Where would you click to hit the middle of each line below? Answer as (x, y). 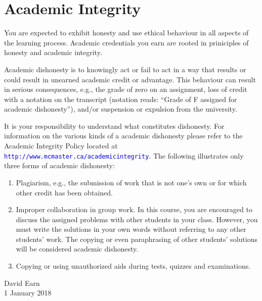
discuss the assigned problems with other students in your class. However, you (137, 219)
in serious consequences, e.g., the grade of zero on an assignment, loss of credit (126, 89)
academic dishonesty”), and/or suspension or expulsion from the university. (121, 109)
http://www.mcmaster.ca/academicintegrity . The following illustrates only (124, 155)
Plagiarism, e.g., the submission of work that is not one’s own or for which (131, 182)
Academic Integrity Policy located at (61, 146)
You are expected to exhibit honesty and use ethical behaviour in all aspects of (126, 33)
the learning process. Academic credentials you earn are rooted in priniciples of (126, 42)
